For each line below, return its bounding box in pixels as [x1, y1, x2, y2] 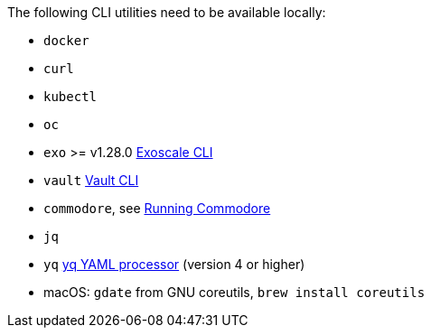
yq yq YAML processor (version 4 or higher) [43, 256, 305, 272]
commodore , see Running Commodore [43, 200, 271, 216]
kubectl [43, 89, 98, 104]
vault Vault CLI [43, 172, 139, 188]
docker [43, 33, 89, 48]
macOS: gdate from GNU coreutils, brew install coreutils [43, 284, 426, 300]
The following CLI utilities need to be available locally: [7, 5, 326, 20]
